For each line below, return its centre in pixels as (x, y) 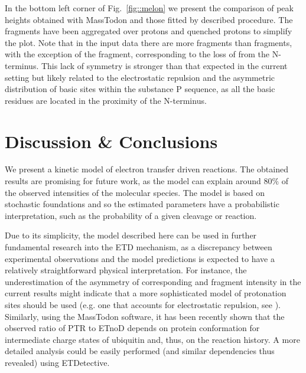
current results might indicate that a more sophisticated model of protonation (146, 293)
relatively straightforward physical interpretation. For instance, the (126, 270)
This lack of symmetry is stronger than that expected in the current (164, 65)
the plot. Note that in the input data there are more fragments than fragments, (149, 42)
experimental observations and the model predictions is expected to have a (140, 258)
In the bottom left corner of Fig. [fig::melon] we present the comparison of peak (149, 8)
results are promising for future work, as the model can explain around (133, 181)
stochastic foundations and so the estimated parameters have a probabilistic (142, 204)
